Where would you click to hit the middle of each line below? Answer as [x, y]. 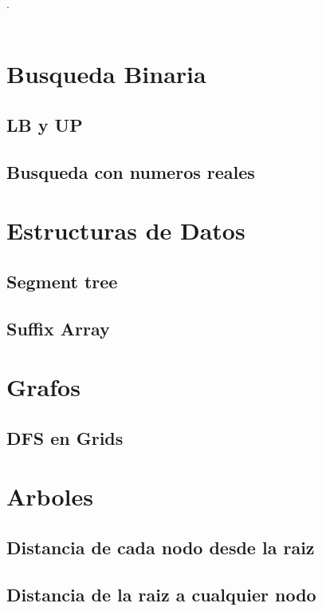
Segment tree [62, 281]
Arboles [50, 496]
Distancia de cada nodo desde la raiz [161, 547]
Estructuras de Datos [126, 230]
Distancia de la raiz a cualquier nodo [161, 594]
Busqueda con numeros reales [131, 171]
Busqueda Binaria [106, 74]
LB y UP [45, 124]
